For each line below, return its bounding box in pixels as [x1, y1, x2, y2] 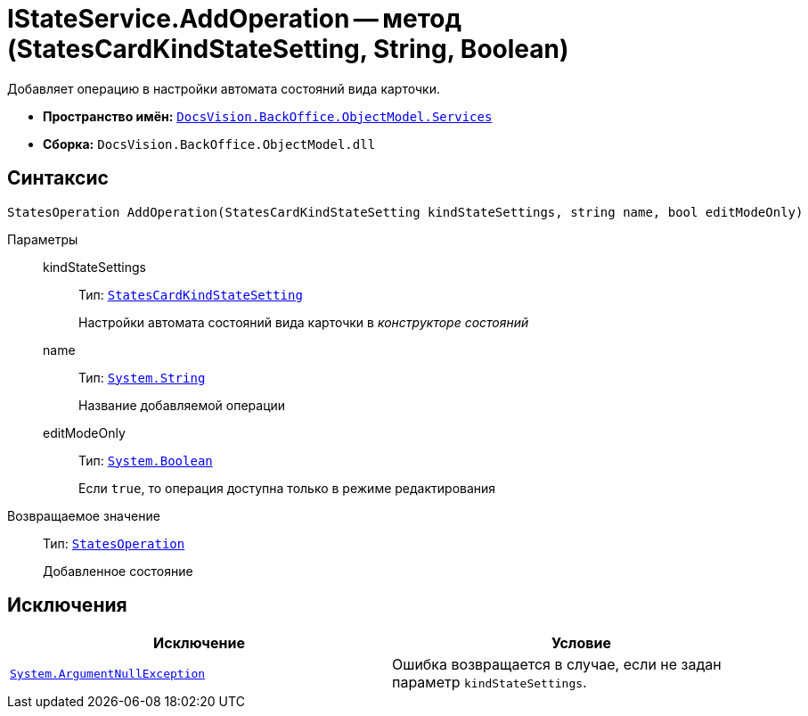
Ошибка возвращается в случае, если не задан [392, 655, 722, 674]
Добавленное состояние [43, 563, 193, 579]
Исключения [7, 594, 127, 617]
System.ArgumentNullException [10, 666, 206, 680]
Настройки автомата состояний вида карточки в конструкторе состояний [78, 314, 529, 330]
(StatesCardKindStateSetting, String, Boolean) [7, 34, 569, 64]
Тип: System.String [78, 369, 206, 385]
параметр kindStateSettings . [392, 673, 587, 692]
